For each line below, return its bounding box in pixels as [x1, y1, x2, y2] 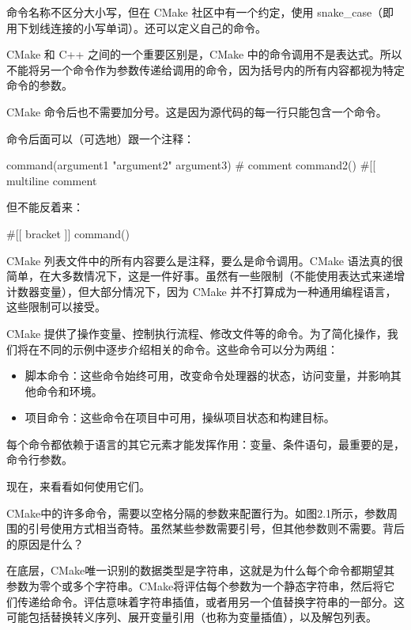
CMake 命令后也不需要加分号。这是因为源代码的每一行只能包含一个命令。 [6, 103, 387, 120]
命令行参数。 [6, 451, 73, 468]
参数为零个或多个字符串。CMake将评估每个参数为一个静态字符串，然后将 [6, 578, 384, 594]
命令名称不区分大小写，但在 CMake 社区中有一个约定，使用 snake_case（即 [6, 4, 394, 20]
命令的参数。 [6, 77, 73, 93]
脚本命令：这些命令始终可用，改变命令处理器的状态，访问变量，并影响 [25, 367, 390, 384]
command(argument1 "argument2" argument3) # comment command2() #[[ [6, 157, 376, 173]
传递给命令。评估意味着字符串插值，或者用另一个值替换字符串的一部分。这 [17, 593, 405, 609]
